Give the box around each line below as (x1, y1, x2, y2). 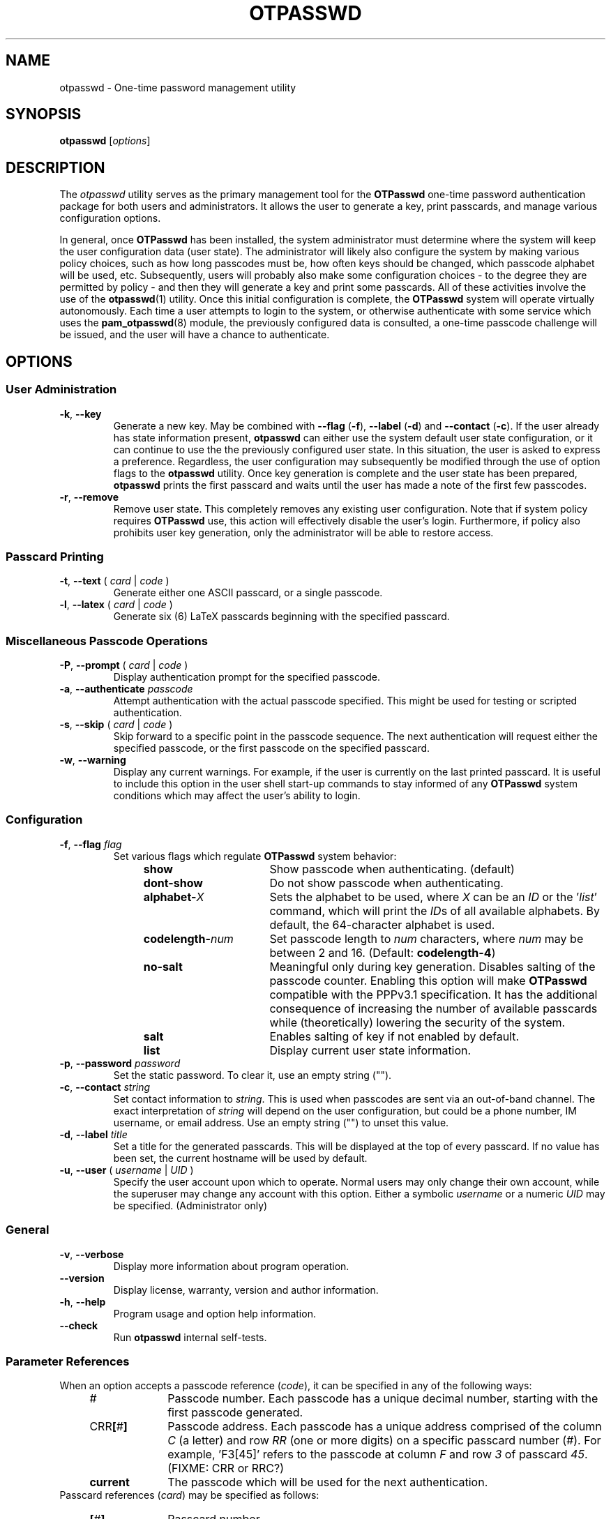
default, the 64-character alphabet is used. (269, 917, 495, 932)
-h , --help (59, 1295, 106, 1308)
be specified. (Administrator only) (113, 1199, 268, 1211)
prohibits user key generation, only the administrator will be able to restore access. (113, 526, 494, 538)
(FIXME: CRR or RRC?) (167, 1461, 285, 1476)
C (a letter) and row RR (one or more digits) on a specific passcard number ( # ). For (167, 1433, 601, 1448)
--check (59, 1319, 98, 1331)
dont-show (143, 875, 203, 890)
